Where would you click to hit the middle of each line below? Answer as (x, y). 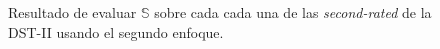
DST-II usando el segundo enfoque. (116, 31)
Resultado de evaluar (72, 12)
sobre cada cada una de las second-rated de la (293, 12)
